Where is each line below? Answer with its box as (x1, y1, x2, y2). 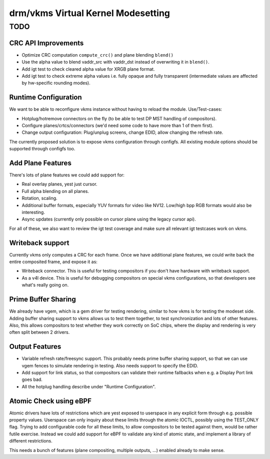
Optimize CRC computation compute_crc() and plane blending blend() (21, 52, 174, 58)
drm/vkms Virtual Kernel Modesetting (9, 8, 170, 19)
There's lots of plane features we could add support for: (9, 172, 125, 178)
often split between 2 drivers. (9, 329, 70, 335)
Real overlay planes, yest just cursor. (21, 181, 97, 187)
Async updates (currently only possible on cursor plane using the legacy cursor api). (21, 216, 196, 222)
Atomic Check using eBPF (9, 396, 92, 405)
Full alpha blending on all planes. (21, 188, 89, 194)
